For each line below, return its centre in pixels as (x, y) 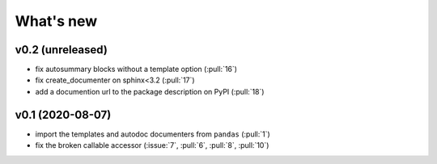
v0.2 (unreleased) (62, 50)
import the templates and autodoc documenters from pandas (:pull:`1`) (153, 134)
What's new (56, 21)
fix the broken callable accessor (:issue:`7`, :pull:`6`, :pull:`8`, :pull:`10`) (152, 145)
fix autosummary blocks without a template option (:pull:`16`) (136, 69)
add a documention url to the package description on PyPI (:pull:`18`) (150, 91)
